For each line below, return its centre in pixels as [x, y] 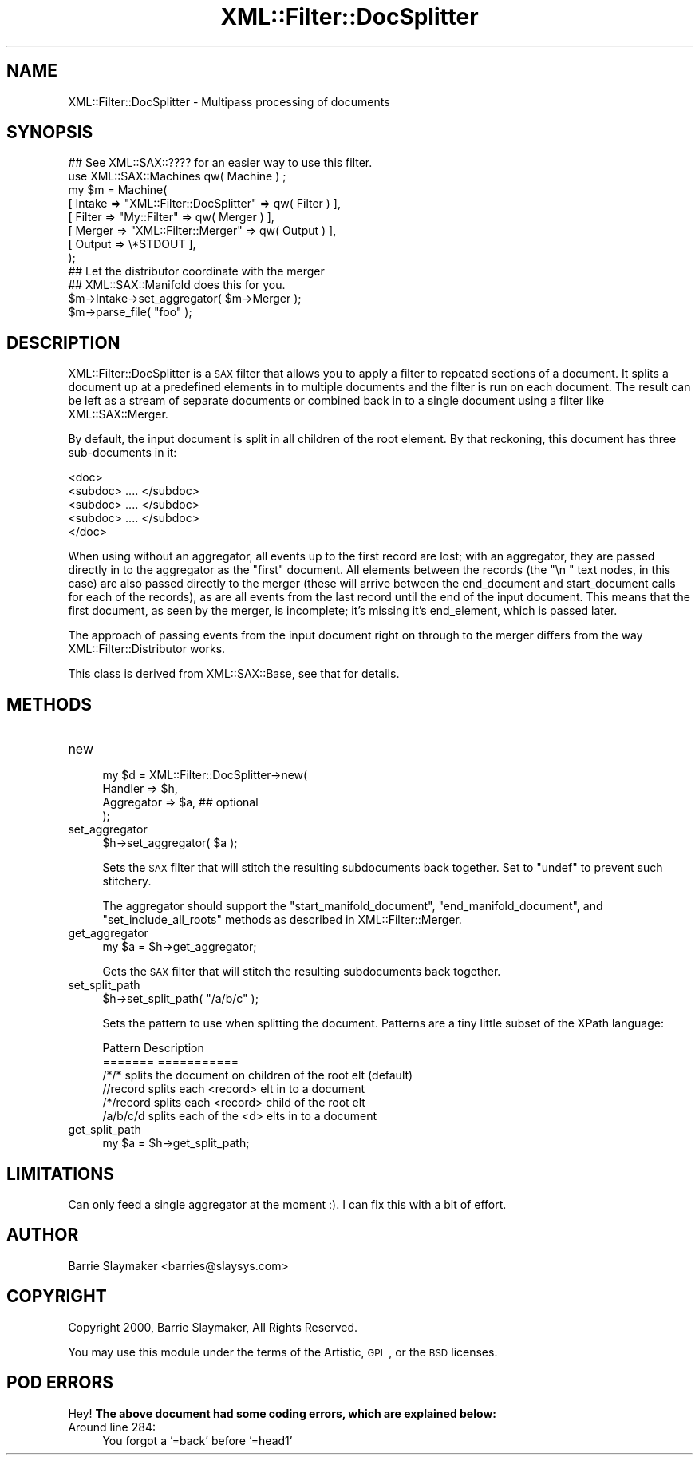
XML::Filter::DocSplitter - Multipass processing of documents [229, 101]
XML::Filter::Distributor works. [147, 649]
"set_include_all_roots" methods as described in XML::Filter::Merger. [282, 920]
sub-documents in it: [122, 453]
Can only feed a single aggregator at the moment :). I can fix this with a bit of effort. [287, 1204]
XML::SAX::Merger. [118, 414]
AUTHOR [43, 1235]
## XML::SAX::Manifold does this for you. [177, 285]
